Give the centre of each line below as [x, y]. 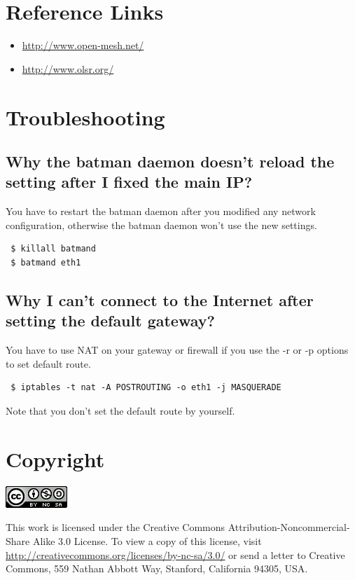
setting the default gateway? [110, 320]
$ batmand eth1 [46, 263]
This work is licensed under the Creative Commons [116, 527]
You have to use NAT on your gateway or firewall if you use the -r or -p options [177, 350]
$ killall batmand [53, 249]
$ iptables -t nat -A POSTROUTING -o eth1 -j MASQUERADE [146, 388]
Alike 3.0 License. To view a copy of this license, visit [147, 540]
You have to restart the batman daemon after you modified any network [161, 211]
